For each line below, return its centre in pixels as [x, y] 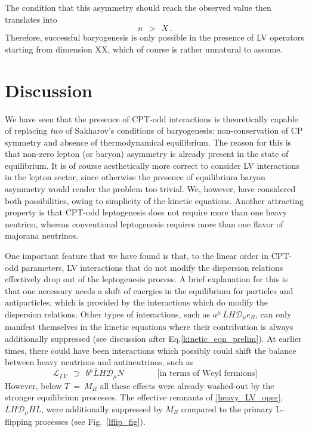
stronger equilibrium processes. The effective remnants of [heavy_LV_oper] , [144, 397]
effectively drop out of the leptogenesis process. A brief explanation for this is [146, 279]
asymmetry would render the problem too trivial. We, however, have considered [150, 189]
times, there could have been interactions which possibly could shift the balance [151, 350]
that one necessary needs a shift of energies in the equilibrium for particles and [149, 290]
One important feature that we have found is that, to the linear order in [137, 256]
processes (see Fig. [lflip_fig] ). [90, 422]
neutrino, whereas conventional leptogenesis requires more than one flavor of [144, 223]
